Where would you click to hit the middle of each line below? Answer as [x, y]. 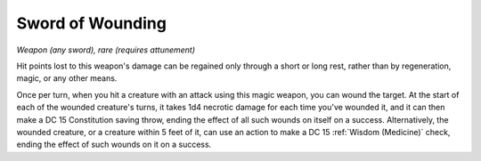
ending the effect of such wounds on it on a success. [114, 145]
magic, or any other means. [67, 78]
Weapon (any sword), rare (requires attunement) [106, 50]
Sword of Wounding [91, 23]
